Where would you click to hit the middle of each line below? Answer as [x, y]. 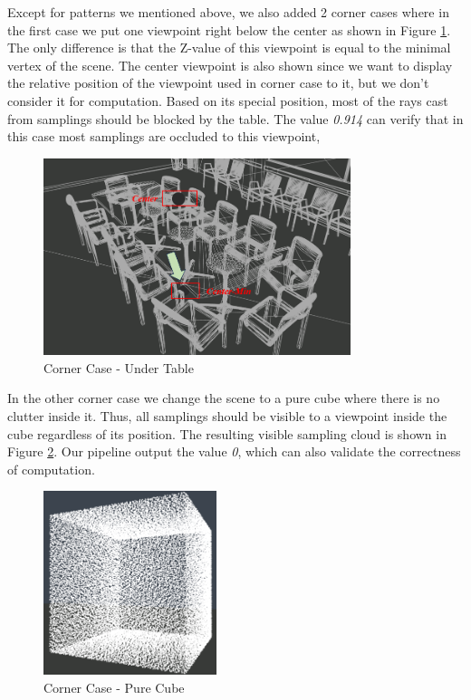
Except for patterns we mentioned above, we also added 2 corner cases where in [228, 12]
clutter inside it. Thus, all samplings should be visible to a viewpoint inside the [227, 416]
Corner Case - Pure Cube [114, 687]
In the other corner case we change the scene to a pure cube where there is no [224, 398]
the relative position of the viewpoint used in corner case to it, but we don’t [218, 83]
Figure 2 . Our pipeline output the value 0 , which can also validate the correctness [234, 451]
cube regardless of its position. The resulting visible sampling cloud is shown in [227, 433]
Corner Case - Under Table [119, 367]
